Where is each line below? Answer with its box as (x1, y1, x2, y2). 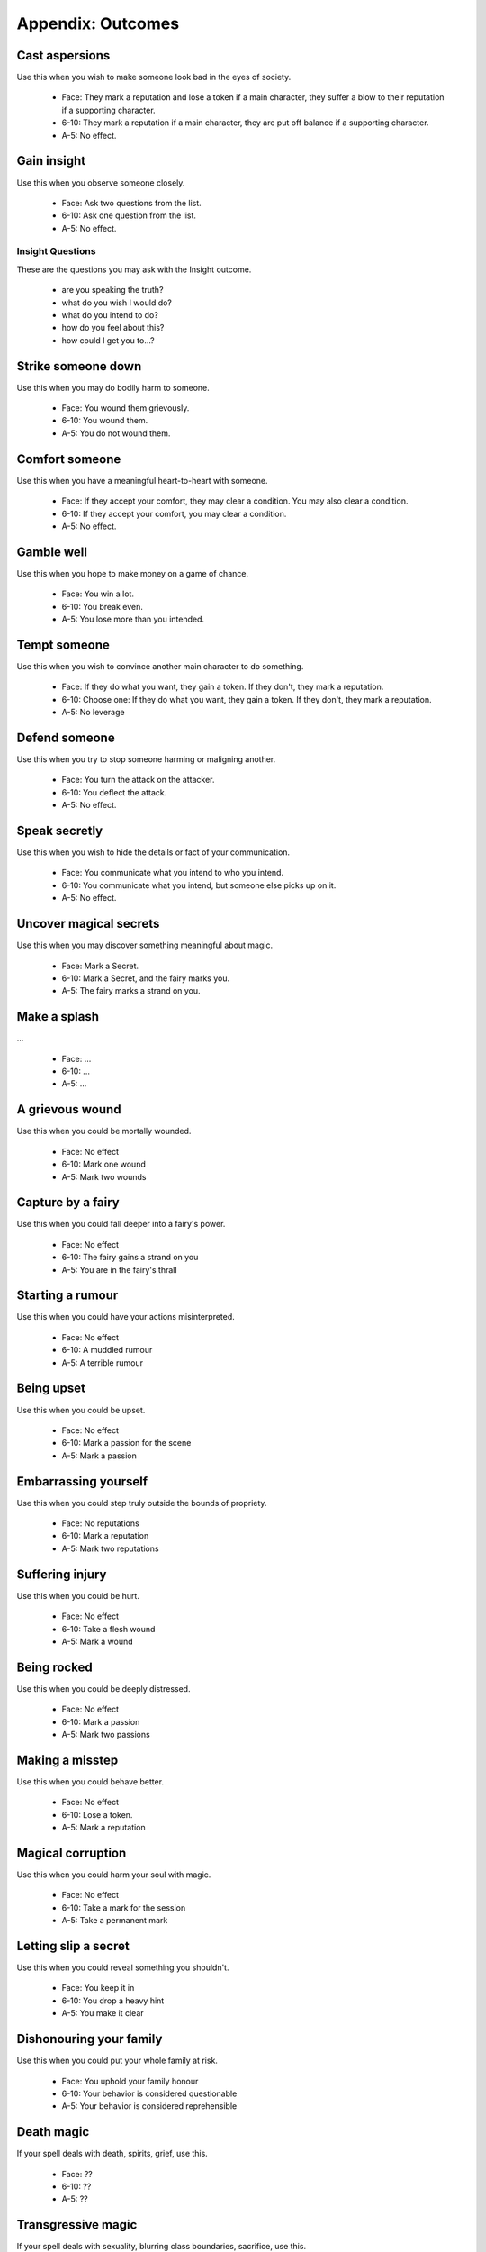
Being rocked (16, 1659, 94, 1675)
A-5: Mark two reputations (61, 1543, 159, 1554)
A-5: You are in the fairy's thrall (61, 1264, 177, 1275)
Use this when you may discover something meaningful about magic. (16, 940, 274, 950)
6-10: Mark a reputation (61, 1530, 149, 1541)
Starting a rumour (16, 1288, 119, 1303)
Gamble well (16, 544, 87, 559)
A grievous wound (16, 1102, 121, 1117)
